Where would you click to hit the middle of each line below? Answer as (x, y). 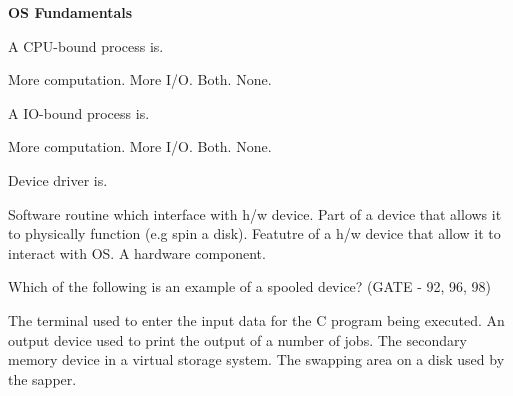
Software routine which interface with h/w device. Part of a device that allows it (255, 213)
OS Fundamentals (70, 12)
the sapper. (42, 378)
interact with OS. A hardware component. (137, 252)
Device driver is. (58, 179)
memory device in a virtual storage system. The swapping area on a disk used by (256, 359)
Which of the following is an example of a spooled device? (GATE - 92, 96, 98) (250, 286)
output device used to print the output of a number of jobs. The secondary (237, 339)
